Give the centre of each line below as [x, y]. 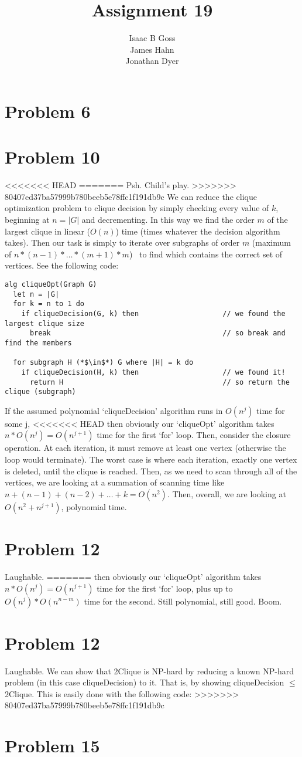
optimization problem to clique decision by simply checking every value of [137, 208]
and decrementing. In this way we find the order [168, 219]
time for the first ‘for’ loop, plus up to [165, 588]
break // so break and [157, 333]
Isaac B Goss [152, 38]
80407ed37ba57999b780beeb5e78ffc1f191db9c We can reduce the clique [131, 196]
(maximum [271, 242]
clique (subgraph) [40, 392]
